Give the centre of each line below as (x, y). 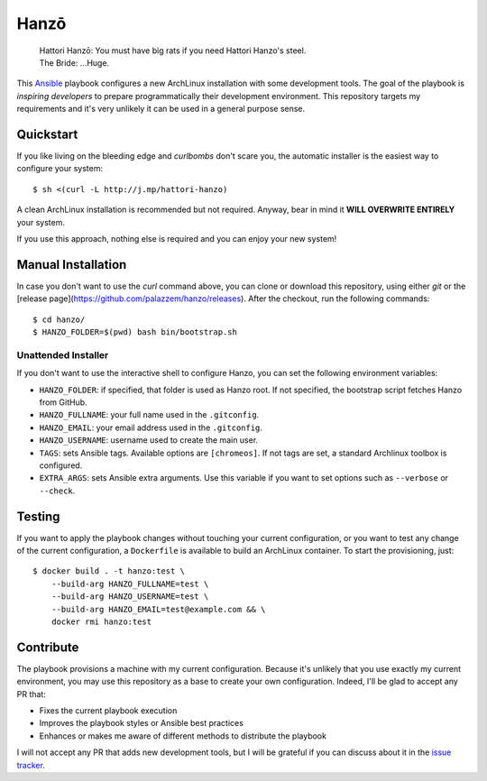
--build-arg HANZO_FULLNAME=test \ (130, 583)
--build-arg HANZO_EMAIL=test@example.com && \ (158, 609)
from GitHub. (63, 402)
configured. (61, 465)
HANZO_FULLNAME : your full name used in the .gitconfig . (149, 415)
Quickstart (47, 134)
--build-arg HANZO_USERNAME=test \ (130, 597)
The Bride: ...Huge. (74, 62)
